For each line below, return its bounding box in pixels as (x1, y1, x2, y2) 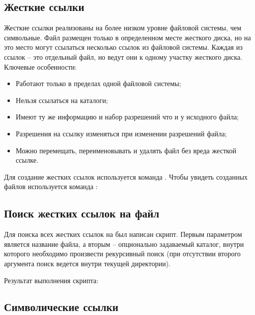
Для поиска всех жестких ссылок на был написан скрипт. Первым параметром (4, 229, 242, 239)
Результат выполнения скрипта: (4, 275, 98, 285)
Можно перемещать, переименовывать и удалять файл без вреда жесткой (15, 145, 237, 155)
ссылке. (15, 155, 39, 165)
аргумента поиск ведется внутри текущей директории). (4, 258, 170, 268)
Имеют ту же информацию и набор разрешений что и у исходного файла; (15, 111, 239, 122)
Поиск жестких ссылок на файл (4, 206, 160, 221)
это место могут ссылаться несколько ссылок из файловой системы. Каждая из (4, 42, 243, 52)
